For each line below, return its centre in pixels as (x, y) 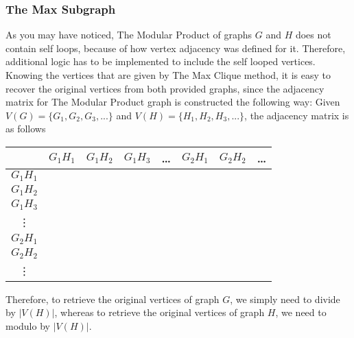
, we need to (301, 312)
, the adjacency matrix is (297, 115)
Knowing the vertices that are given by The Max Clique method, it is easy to (168, 75)
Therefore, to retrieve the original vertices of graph (113, 299)
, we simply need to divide (285, 299)
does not (313, 35)
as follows (26, 129)
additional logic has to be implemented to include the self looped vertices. (161, 61)
